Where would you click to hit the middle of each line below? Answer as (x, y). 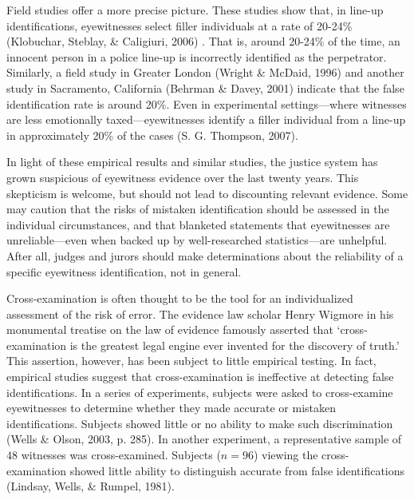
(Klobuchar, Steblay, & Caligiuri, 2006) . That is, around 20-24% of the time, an (203, 41)
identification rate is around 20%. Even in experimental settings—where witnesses (207, 103)
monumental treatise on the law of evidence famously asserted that (170, 329)
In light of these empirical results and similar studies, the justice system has (192, 162)
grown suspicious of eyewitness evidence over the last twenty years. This (183, 177)
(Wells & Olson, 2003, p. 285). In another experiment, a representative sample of (204, 439)
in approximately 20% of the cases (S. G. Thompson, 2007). (152, 135)
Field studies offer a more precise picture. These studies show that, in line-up (195, 10)
